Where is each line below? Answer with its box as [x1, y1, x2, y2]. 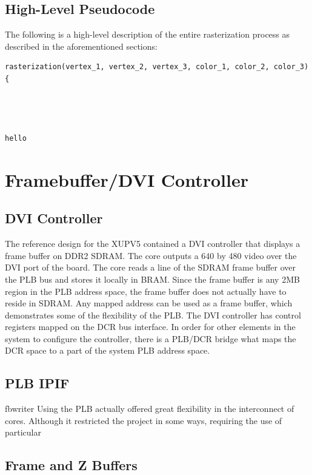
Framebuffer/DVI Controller [5, 167, 248, 192]
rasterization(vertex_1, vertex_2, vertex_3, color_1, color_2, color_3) [5, 62, 309, 72]
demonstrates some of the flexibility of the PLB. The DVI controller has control [5, 308, 301, 321]
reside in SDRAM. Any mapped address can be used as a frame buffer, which [5, 297, 293, 309]
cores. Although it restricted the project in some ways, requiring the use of [5, 414, 282, 426]
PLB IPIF [5, 374, 70, 392]
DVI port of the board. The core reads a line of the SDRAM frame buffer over [5, 261, 296, 274]
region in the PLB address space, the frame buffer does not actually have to [5, 285, 287, 297]
